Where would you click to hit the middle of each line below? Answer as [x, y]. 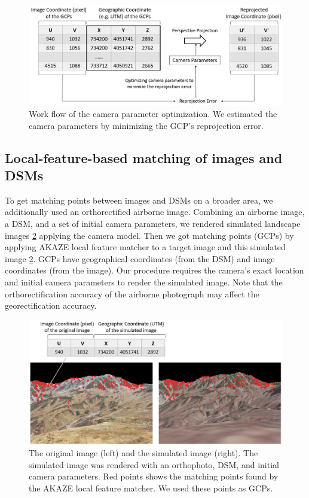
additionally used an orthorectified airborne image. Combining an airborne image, [155, 212]
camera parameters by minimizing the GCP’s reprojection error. [146, 125]
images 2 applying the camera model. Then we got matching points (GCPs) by [149, 235]
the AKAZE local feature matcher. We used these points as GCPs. [151, 488]
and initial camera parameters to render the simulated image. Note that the [144, 282]
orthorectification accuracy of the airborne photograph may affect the [132, 293]
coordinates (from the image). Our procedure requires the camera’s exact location [154, 270]
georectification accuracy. [51, 305]
